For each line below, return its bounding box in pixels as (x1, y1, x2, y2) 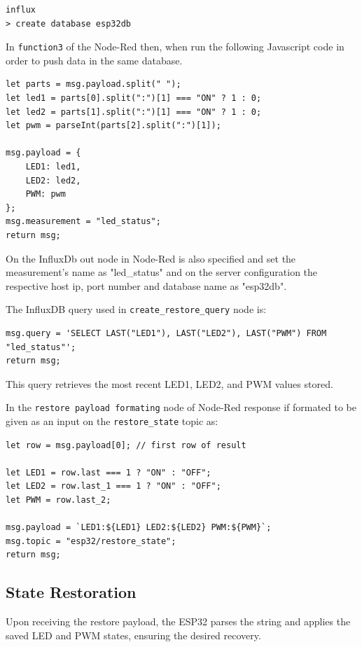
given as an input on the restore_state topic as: (6, 414, 218, 429)
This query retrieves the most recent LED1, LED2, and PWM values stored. (6, 376, 333, 391)
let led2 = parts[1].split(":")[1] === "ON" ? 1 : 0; (6, 106, 262, 117)
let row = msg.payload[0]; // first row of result (6, 440, 246, 450)
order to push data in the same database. (6, 53, 183, 67)
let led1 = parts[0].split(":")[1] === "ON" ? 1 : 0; (6, 93, 262, 104)
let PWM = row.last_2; (6, 495, 111, 506)
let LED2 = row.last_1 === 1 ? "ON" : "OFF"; (6, 481, 221, 492)
